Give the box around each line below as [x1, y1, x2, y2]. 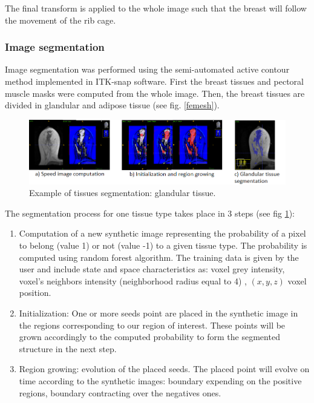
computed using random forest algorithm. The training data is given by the [19, 251, 299, 263]
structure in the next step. [19, 342, 117, 355]
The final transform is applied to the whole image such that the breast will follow [5, 2, 307, 14]
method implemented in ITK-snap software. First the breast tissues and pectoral [5, 75, 304, 87]
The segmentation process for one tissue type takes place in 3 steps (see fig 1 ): [5, 206, 295, 219]
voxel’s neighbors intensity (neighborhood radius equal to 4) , [19, 274, 247, 287]
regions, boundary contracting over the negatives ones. [19, 386, 221, 399]
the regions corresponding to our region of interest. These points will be [19, 318, 286, 331]
